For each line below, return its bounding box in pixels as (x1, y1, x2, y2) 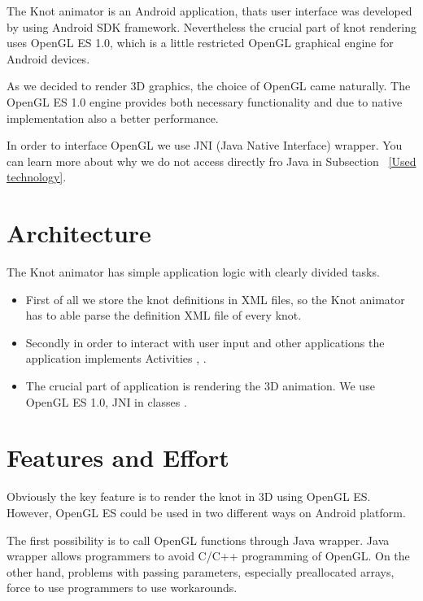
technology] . (7, 168, 67, 185)
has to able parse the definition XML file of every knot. (25, 307, 302, 324)
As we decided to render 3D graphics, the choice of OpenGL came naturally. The (7, 77, 411, 94)
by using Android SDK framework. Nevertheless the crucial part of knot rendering (7, 18, 416, 35)
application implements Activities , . (25, 350, 207, 367)
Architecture (7, 216, 151, 250)
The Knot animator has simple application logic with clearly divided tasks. (7, 263, 380, 281)
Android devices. (7, 50, 90, 67)
